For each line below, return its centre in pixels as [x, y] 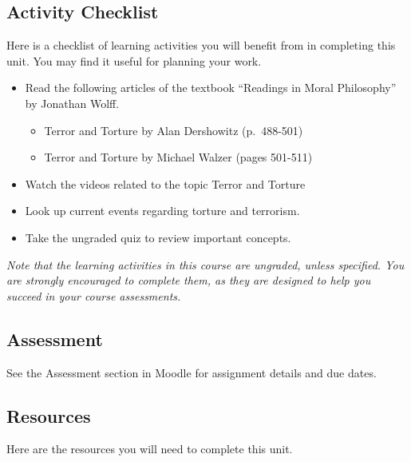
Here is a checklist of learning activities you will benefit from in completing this [201, 45]
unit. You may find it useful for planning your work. [134, 60]
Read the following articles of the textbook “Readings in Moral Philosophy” [211, 88]
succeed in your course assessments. [94, 295]
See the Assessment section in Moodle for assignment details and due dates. [192, 372]
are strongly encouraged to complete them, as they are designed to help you [189, 280]
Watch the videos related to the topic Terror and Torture [165, 183]
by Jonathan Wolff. [72, 103]
